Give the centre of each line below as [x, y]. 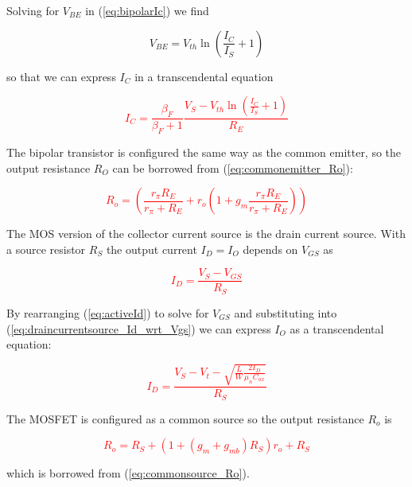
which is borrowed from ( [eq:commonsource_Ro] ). [128, 473]
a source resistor [46, 249]
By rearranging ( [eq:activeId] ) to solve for [108, 312]
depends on [270, 249]
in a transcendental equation [204, 76]
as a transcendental [337, 328]
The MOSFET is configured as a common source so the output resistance [185, 418]
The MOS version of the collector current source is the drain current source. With [206, 234]
